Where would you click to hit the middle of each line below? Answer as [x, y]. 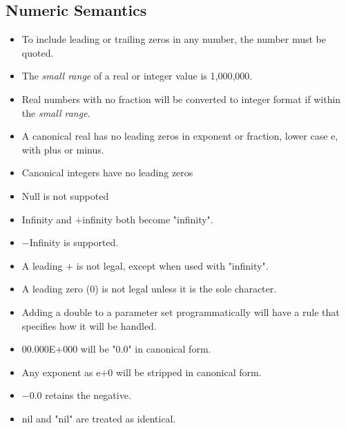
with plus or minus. [63, 149]
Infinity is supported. [74, 242]
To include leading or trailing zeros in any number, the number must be [174, 39]
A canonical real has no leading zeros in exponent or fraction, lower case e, [180, 136]
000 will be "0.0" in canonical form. [137, 349]
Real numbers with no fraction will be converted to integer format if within [181, 99]
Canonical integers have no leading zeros [107, 173]
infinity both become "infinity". [148, 219]
